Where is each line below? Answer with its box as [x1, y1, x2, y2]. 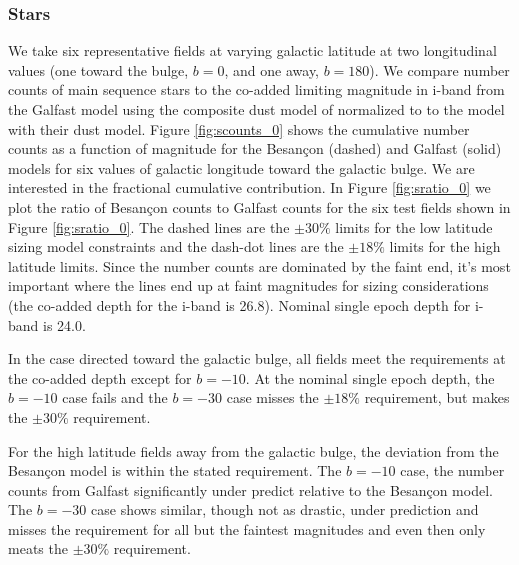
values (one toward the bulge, [8, 59, 189, 80]
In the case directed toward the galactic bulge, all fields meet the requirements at [8, 348, 506, 369]
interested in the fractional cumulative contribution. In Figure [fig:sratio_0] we [8, 177, 491, 198]
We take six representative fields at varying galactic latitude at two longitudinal [8, 40, 497, 61]
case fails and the [62, 387, 168, 408]
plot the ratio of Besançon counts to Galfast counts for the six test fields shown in [8, 196, 511, 217]
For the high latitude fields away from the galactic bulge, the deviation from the [8, 440, 499, 461]
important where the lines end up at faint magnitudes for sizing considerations [8, 275, 489, 296]
